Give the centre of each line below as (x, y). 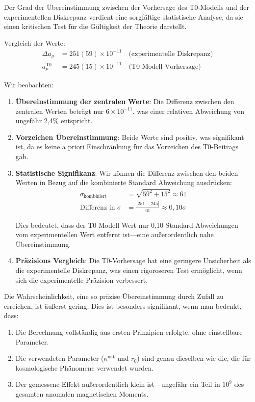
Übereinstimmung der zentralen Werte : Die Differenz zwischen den (125, 101)
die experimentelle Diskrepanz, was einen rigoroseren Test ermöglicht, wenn (129, 270)
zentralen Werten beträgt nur (60, 111)
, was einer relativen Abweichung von (188, 111)
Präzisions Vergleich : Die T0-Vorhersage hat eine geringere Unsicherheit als (133, 260)
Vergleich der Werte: (35, 42)
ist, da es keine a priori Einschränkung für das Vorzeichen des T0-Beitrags (127, 147)
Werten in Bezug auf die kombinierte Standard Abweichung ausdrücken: (124, 182)
